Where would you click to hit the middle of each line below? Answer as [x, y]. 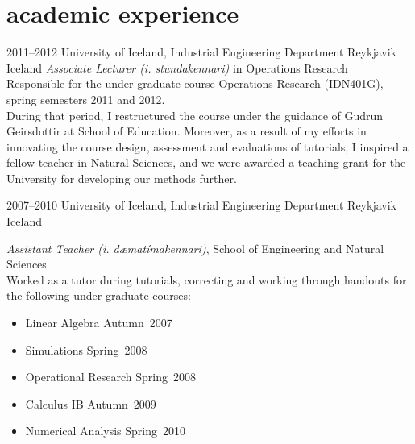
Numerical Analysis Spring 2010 [105, 431]
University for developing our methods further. [122, 178]
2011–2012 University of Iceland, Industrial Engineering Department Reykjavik [201, 52]
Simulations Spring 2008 [86, 349]
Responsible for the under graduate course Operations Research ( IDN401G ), [195, 83]
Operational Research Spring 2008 [110, 377]
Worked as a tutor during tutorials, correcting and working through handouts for [207, 279]
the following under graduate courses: [99, 295]
